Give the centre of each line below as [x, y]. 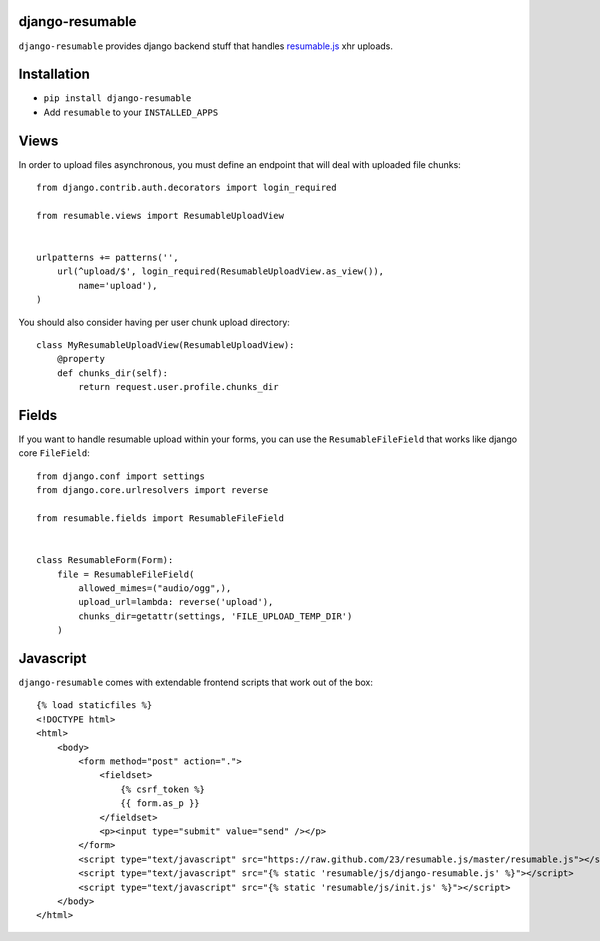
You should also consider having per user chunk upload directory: [154, 322]
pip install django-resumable [117, 98]
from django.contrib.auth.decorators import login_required [186, 188]
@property [80, 359]
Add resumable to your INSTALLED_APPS [131, 112]
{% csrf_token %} [162, 789]
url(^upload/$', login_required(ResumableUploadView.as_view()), [220, 271]
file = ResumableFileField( [125, 574]
